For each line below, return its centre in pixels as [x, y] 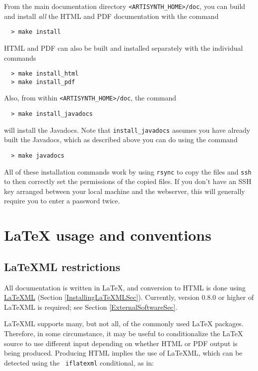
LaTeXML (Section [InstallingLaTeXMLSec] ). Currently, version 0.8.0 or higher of [129, 297]
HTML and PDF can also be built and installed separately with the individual [124, 47]
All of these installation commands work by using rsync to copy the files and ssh [128, 171]
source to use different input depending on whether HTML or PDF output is [121, 343]
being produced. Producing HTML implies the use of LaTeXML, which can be [123, 353]
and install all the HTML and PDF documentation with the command [111, 16]
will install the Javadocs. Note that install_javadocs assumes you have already [127, 130]
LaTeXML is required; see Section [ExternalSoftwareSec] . [91, 307]
